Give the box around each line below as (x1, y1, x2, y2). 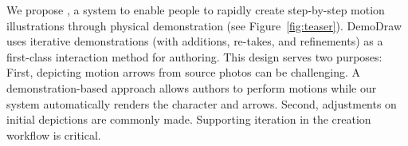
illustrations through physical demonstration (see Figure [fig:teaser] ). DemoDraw (6, 17, 402, 34)
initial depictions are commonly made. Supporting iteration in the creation (6, 111, 371, 128)
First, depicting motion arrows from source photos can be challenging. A (6, 64, 361, 81)
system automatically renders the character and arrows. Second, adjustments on (6, 95, 397, 112)
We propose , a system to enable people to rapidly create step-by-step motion (6, 2, 385, 18)
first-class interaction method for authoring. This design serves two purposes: (6, 48, 382, 65)
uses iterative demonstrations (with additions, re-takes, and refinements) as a (6, 33, 383, 49)
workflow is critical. (6, 126, 101, 143)
